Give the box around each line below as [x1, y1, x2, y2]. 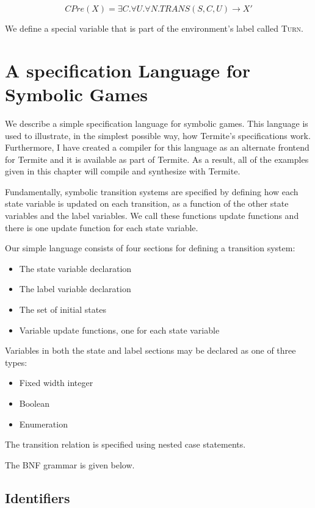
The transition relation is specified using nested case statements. [5, 438, 246, 451]
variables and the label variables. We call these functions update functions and [5, 209, 299, 222]
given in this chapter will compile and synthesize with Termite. [5, 165, 241, 177]
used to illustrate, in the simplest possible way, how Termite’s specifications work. [5, 129, 311, 141]
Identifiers [5, 488, 70, 507]
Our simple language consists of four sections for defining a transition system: [5, 241, 295, 254]
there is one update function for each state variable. [5, 221, 198, 234]
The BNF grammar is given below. [5, 458, 135, 471]
